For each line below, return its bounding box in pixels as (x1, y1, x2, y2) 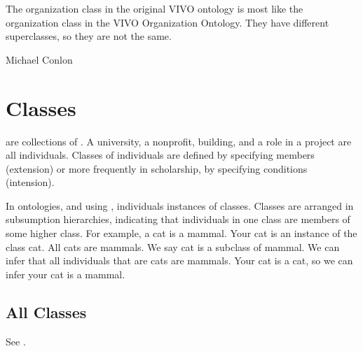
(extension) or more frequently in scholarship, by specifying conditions (6, 161, 308, 175)
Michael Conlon (6, 52, 73, 66)
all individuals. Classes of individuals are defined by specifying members (6, 148, 315, 162)
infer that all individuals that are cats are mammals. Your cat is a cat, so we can (6, 253, 353, 268)
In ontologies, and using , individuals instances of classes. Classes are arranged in (6, 198, 354, 213)
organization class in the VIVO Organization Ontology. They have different (6, 15, 329, 29)
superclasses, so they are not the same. (6, 29, 172, 43)
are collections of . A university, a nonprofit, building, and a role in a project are (6, 134, 352, 148)
